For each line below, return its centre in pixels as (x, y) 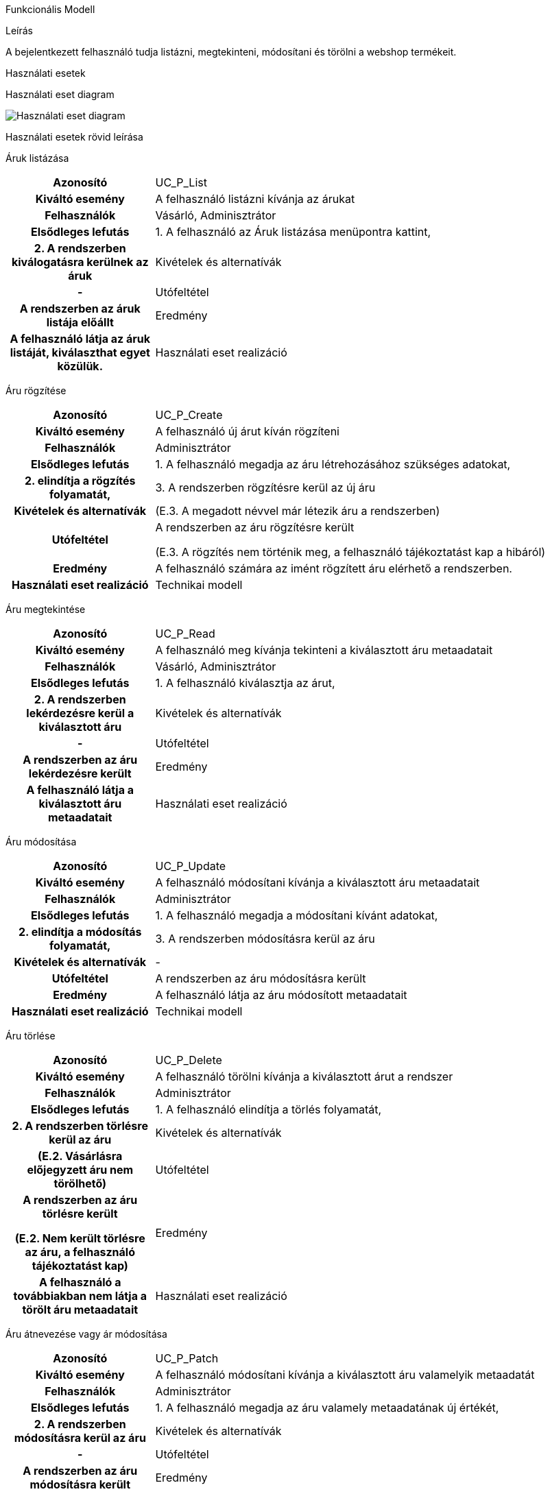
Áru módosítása (41, 842)
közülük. (80, 366)
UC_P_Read (185, 634)
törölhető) (80, 1183)
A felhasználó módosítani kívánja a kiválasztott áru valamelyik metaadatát (345, 1375)
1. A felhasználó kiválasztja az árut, (245, 683)
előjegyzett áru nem (80, 1170)
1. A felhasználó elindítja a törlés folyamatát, (268, 1109)
